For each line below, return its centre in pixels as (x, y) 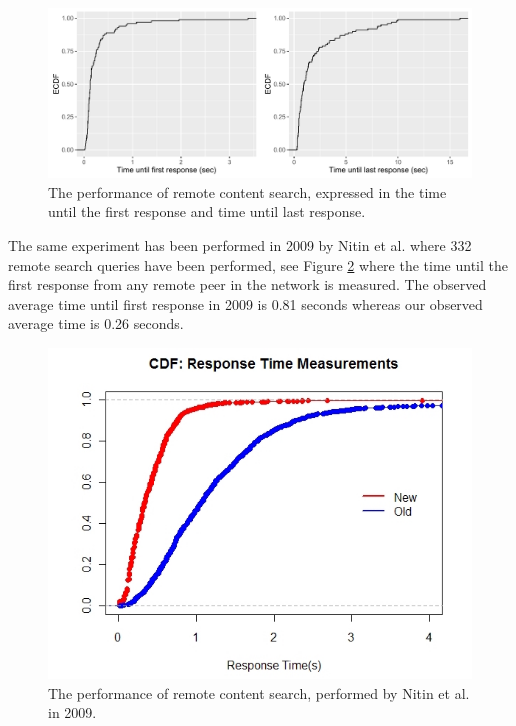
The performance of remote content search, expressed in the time (247, 191)
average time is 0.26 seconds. (96, 323)
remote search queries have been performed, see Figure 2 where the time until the (258, 264)
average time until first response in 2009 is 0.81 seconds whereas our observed (245, 303)
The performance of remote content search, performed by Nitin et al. (259, 692)
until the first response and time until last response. (207, 211)
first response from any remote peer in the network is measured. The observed (247, 284)
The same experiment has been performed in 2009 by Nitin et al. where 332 (240, 244)
